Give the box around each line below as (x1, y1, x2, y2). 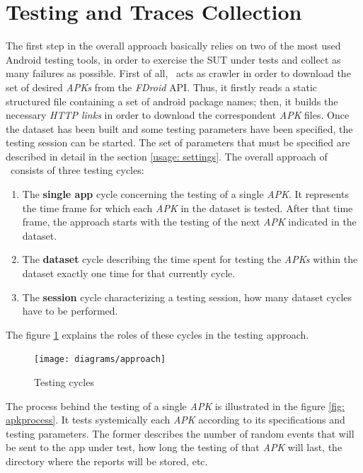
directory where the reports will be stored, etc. (6, 454, 208, 469)
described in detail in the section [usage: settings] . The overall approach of (6, 148, 328, 163)
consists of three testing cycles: (10, 163, 144, 177)
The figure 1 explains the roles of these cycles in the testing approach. (6, 327, 309, 341)
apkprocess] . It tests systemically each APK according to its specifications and (6, 412, 345, 427)
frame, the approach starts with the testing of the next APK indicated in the (22, 214, 357, 229)
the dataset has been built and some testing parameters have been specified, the (6, 121, 353, 136)
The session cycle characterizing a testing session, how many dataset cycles (22, 289, 352, 304)
